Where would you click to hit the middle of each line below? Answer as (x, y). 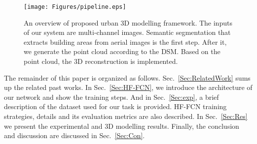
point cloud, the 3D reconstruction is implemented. (101, 61)
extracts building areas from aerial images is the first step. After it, (125, 42)
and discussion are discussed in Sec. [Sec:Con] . (74, 135)
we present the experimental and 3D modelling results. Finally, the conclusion (122, 126)
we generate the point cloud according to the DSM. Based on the (122, 51)
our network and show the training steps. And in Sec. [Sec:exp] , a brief (111, 97)
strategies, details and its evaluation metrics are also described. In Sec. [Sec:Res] (126, 116)
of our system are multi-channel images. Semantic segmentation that (127, 32)
